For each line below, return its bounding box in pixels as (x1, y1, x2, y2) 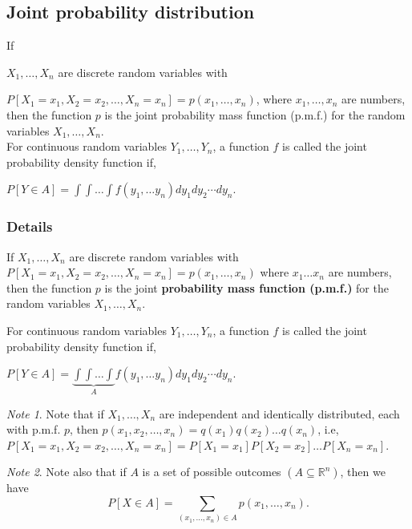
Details (6, 216, 53, 236)
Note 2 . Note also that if (6, 463, 127, 480)
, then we (340, 463, 386, 480)
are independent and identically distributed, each (159, 405, 400, 422)
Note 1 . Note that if (6, 405, 104, 422)
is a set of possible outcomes (142, 463, 281, 480)
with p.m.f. (6, 421, 61, 438)
